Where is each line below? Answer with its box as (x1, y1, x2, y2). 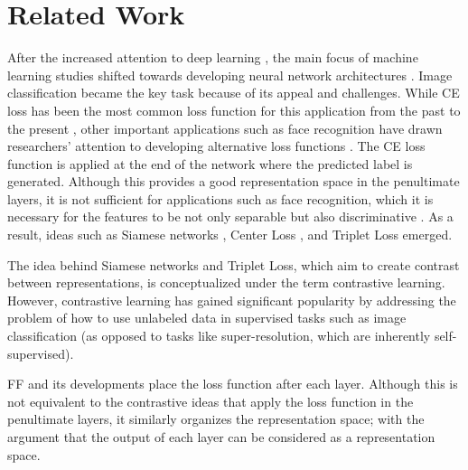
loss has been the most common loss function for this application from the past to (7, 100, 461, 119)
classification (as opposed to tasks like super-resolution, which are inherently (7, 326, 431, 345)
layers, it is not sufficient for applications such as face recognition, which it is (7, 189, 434, 208)
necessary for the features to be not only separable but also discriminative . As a (7, 207, 454, 226)
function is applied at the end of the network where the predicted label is (7, 154, 413, 173)
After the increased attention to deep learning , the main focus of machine (7, 48, 418, 67)
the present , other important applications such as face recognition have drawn (7, 118, 443, 137)
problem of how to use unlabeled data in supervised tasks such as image (7, 308, 407, 327)
